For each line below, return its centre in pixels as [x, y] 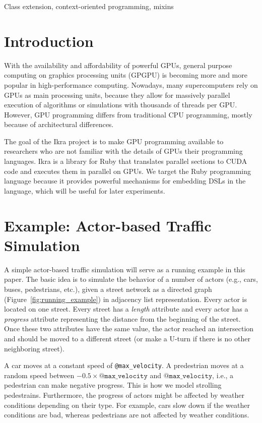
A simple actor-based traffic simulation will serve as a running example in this [125, 269]
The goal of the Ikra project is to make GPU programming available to [114, 141]
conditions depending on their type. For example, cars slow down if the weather [127, 405]
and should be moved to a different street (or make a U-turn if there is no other [127, 338]
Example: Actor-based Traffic [108, 225]
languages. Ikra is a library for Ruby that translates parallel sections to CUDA [126, 161]
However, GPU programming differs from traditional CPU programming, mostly [128, 114]
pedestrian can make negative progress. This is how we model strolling [113, 385]
